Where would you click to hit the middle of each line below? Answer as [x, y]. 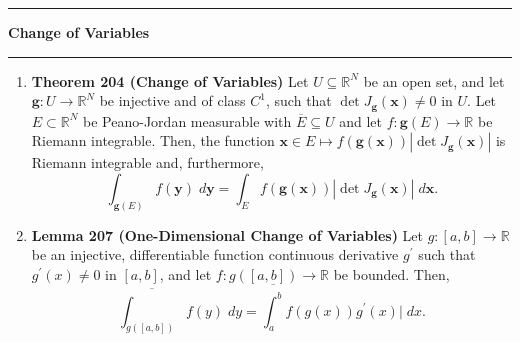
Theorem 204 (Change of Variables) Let [170, 80]
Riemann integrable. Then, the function [153, 140]
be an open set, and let [434, 80]
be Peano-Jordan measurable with [187, 120]
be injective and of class [172, 100]
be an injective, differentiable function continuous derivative [215, 254]
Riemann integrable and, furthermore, [147, 162]
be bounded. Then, [391, 273]
